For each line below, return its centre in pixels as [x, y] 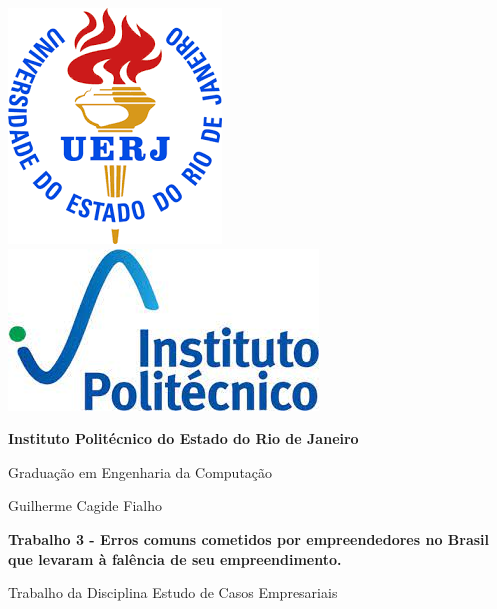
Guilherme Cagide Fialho [85, 505]
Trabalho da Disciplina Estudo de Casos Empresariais [173, 592]
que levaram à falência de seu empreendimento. [175, 558]
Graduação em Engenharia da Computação [140, 471]
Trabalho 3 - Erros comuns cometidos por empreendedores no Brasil [249, 538]
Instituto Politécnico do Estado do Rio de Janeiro [183, 438]
